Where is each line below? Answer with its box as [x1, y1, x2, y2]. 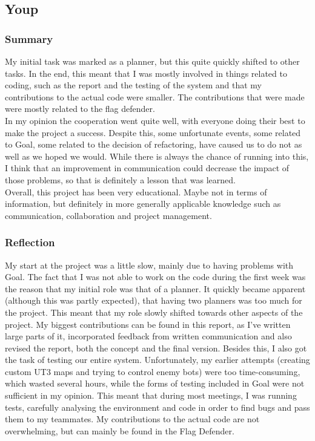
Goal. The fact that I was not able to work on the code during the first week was [5, 270, 306, 283]
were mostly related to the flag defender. [5, 102, 155, 115]
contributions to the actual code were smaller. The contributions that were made [5, 90, 305, 103]
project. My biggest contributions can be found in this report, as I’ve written [5, 318, 291, 330]
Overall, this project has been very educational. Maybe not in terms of [5, 185, 267, 198]
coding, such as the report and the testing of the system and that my [5, 79, 262, 91]
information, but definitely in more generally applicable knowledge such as [5, 197, 281, 210]
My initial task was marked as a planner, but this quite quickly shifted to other [5, 55, 300, 67]
